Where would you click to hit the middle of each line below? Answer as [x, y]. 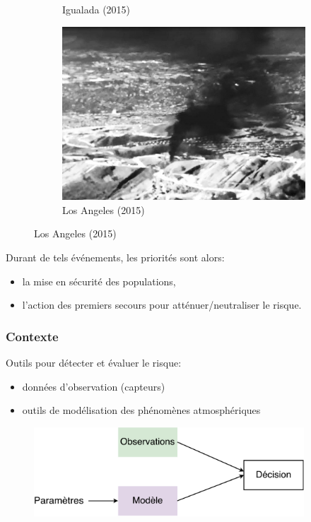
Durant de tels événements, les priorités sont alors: [115, 257]
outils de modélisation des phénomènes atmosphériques [141, 410]
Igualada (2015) [96, 9]
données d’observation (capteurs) [94, 386]
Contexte [32, 336]
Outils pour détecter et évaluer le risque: [94, 362]
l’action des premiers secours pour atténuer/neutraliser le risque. [162, 305]
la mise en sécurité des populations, [99, 281]
